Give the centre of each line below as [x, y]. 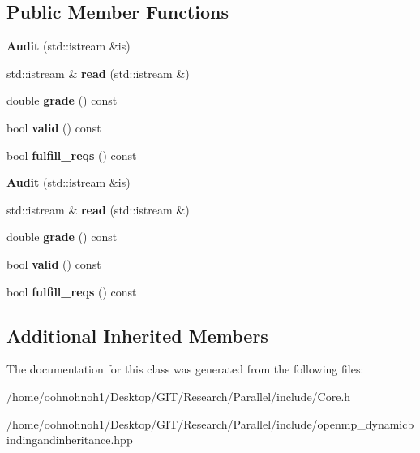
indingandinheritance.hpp [70, 440]
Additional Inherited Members [137, 335]
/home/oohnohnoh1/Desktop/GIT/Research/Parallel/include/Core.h [179, 396]
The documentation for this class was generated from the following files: [185, 369]
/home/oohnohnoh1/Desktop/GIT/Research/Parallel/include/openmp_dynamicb [210, 423]
